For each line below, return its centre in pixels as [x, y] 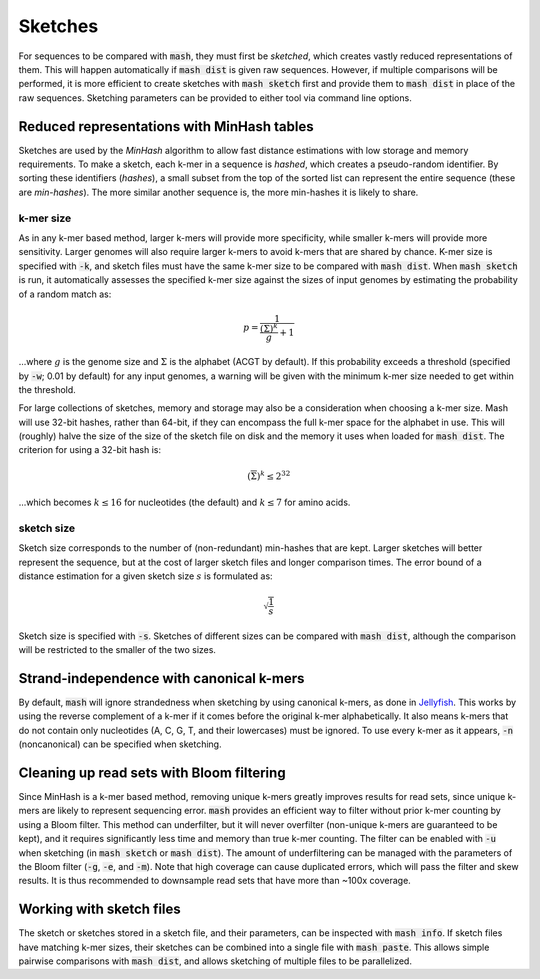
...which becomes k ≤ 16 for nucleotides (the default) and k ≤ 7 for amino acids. [184, 502]
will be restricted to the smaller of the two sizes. [117, 649]
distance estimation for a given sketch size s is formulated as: [146, 576]
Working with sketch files [100, 909]
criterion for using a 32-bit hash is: [90, 450]
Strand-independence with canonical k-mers [161, 678]
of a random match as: [65, 294]
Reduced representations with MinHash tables [166, 126]
